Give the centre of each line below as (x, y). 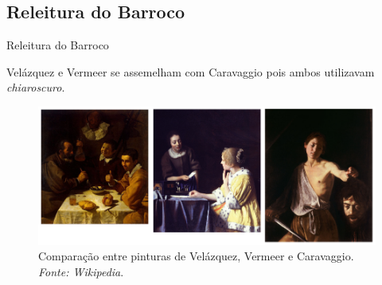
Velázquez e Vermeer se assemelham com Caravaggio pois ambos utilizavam (191, 71)
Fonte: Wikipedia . (81, 271)
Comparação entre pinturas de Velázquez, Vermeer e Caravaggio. (196, 256)
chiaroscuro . (36, 87)
